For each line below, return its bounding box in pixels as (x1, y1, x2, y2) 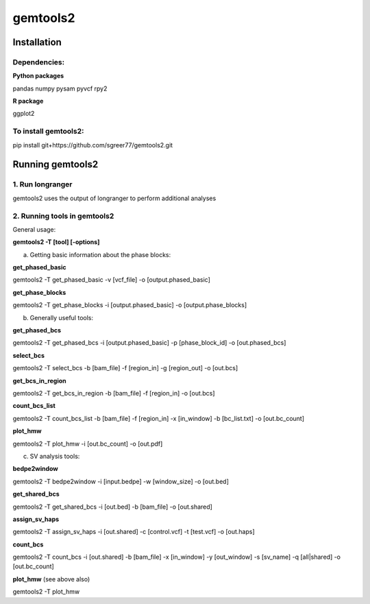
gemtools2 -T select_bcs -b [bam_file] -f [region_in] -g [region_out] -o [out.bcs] (12, 364, 238, 372)
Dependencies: (12, 57, 65, 67)
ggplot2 (12, 110, 35, 118)
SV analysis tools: (29, 452, 80, 460)
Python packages (12, 72, 64, 80)
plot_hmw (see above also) (12, 575, 90, 583)
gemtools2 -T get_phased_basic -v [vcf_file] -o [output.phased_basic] (12, 276, 210, 284)
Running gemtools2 (12, 158, 99, 171)
